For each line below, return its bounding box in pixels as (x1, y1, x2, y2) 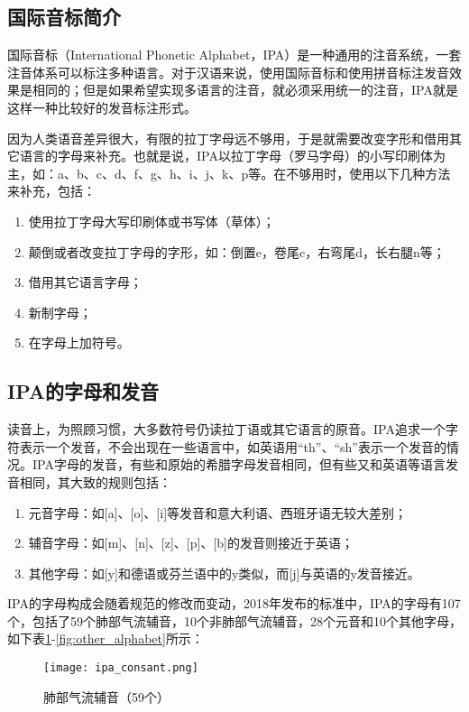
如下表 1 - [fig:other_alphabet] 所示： (7, 629, 204, 648)
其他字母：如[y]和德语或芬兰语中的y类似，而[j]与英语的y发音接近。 (28, 563, 420, 582)
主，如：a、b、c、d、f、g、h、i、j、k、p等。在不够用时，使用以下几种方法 (7, 163, 451, 182)
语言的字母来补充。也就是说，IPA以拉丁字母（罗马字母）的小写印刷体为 (19, 146, 446, 165)
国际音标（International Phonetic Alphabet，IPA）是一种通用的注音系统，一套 (7, 45, 462, 64)
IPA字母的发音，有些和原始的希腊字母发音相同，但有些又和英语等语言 (32, 455, 446, 474)
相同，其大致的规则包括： (19, 472, 171, 491)
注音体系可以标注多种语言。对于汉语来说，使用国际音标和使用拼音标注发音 (7, 62, 449, 81)
